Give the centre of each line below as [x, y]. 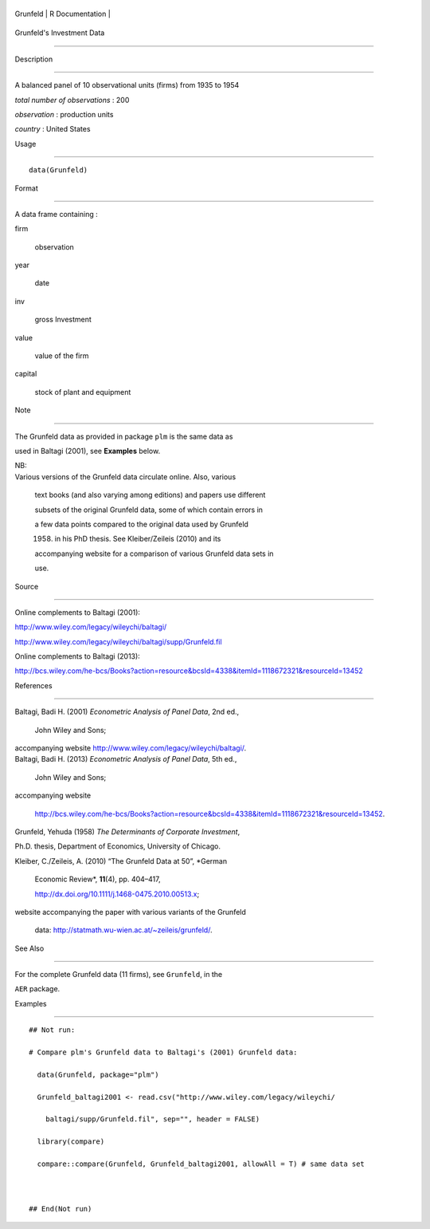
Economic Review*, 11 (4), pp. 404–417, [98, 879]
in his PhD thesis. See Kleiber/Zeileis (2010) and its [138, 539]
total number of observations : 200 [72, 100]
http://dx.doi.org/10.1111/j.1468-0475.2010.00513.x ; [117, 894]
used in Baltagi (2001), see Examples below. [88, 451]
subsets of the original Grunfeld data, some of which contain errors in [149, 510]
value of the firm [62, 356]
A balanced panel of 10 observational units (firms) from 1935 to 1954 [127, 85]
